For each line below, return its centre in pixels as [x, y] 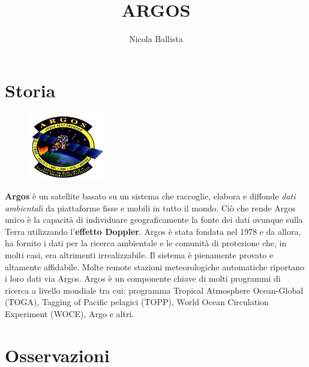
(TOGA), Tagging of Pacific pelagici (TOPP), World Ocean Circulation [137, 302]
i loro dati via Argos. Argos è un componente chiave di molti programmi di [143, 278]
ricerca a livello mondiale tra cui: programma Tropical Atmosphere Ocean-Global [154, 290]
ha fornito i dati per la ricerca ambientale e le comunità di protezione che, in [146, 243]
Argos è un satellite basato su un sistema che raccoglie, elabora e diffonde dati [150, 196]
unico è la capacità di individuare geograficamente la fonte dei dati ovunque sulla [154, 220]
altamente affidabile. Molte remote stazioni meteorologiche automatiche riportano [155, 266]
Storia [30, 90]
